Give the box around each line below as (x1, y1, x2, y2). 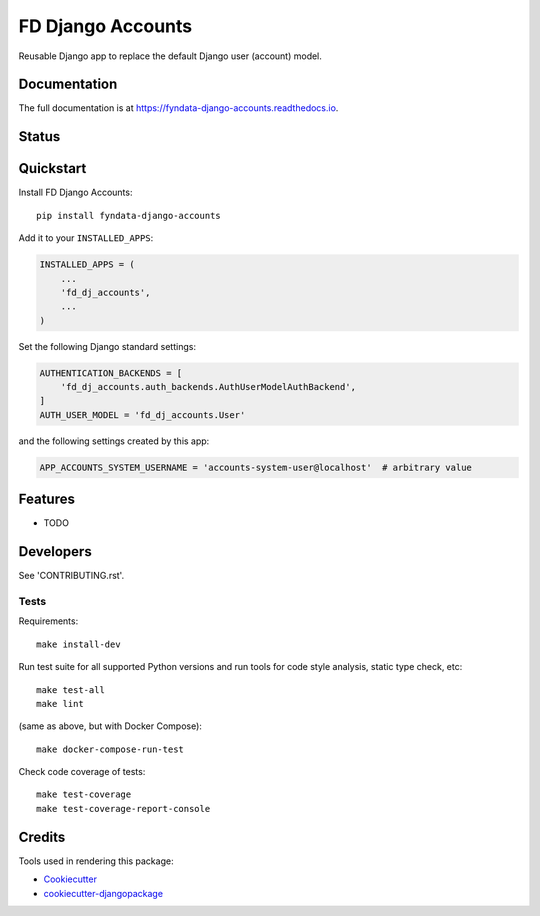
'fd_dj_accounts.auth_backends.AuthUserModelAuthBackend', (60, 381, 357, 393)
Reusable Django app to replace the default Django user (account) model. (18, 50, 322, 62)
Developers (18, 543, 92, 560)
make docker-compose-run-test (36, 743, 185, 755)
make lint (36, 698, 84, 709)
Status (18, 128, 61, 145)
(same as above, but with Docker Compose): (18, 720, 202, 732)
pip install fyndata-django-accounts (36, 210, 222, 221)
